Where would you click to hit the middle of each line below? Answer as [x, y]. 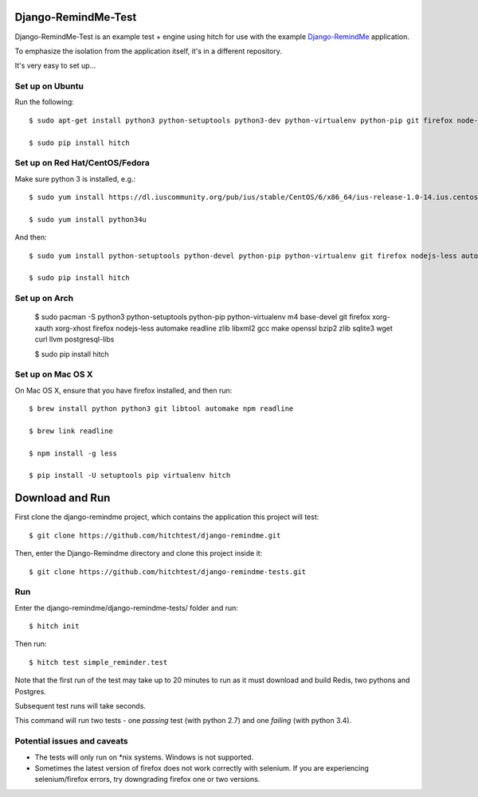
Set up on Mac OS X [54, 374]
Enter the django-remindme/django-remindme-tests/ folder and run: [127, 608]
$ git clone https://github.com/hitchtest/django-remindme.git [155, 535]
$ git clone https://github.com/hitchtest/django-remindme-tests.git [168, 572]
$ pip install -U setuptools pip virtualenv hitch [130, 475]
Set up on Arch [44, 299]
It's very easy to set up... [55, 66]
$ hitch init [54, 626]
